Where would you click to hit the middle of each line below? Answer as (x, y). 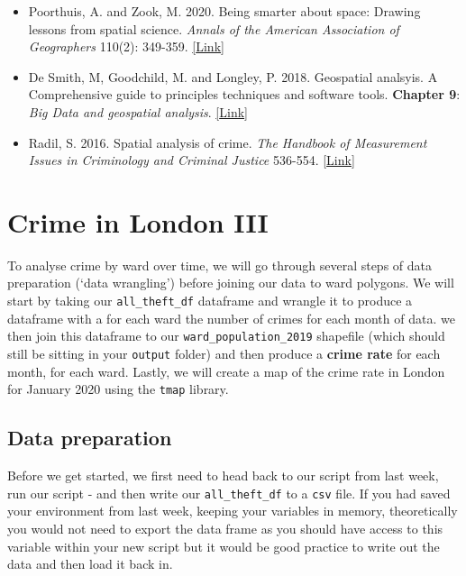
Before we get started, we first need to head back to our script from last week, (223, 475)
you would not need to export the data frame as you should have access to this (225, 528)
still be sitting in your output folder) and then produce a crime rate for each (224, 353)
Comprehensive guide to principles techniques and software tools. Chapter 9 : (244, 94)
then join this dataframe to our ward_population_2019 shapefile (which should (226, 336)
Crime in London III (138, 221)
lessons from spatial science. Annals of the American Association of (214, 28)
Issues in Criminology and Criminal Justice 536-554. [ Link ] (192, 160)
